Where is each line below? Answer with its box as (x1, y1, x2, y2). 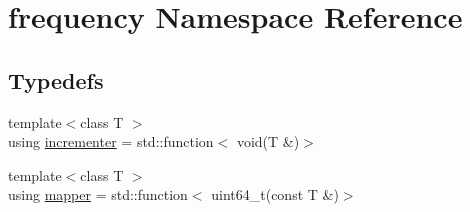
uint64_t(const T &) (211, 184, 339, 205)
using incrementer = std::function (8, 131, 214, 152)
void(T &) (236, 131, 300, 152)
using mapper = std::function (8, 184, 188, 205)
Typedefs (8, 64, 104, 95)
